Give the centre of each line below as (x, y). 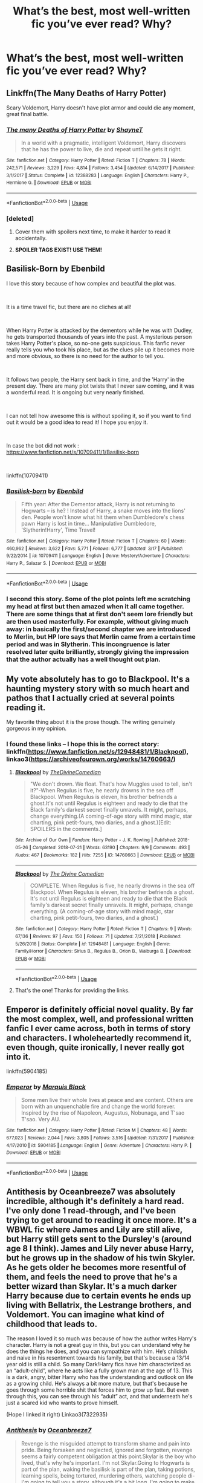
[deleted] (20, 218)
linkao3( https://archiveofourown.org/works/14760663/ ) (91, 759)
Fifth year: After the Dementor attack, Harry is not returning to (98, 504)
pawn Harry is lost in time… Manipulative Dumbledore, (89, 523)
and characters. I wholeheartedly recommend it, (99, 1038)
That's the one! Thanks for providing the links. (72, 991)
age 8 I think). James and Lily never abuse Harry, (100, 1248)
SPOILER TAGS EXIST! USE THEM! (59, 250)
